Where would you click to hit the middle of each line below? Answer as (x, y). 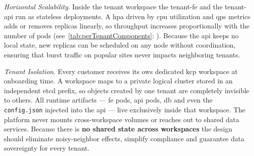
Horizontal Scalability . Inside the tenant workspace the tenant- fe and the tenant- (125, 6)
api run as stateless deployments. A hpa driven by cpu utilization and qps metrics (127, 16)
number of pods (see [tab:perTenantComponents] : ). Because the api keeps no (121, 35)
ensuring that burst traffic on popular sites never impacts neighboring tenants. (122, 54)
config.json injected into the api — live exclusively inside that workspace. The (125, 109)
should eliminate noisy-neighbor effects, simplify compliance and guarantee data (124, 138)
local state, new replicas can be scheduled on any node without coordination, (120, 45)
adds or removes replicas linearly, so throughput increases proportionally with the (127, 26)
